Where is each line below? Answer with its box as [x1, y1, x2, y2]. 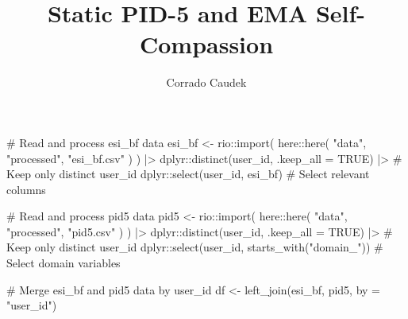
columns [6, 181, 46, 197]
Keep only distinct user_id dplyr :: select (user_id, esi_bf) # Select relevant [6, 165, 370, 182]
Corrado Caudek [166, 74, 247, 91]
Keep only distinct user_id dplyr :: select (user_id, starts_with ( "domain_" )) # [6, 239, 383, 255]
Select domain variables [6, 255, 121, 271]
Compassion [139, 28, 274, 60]
